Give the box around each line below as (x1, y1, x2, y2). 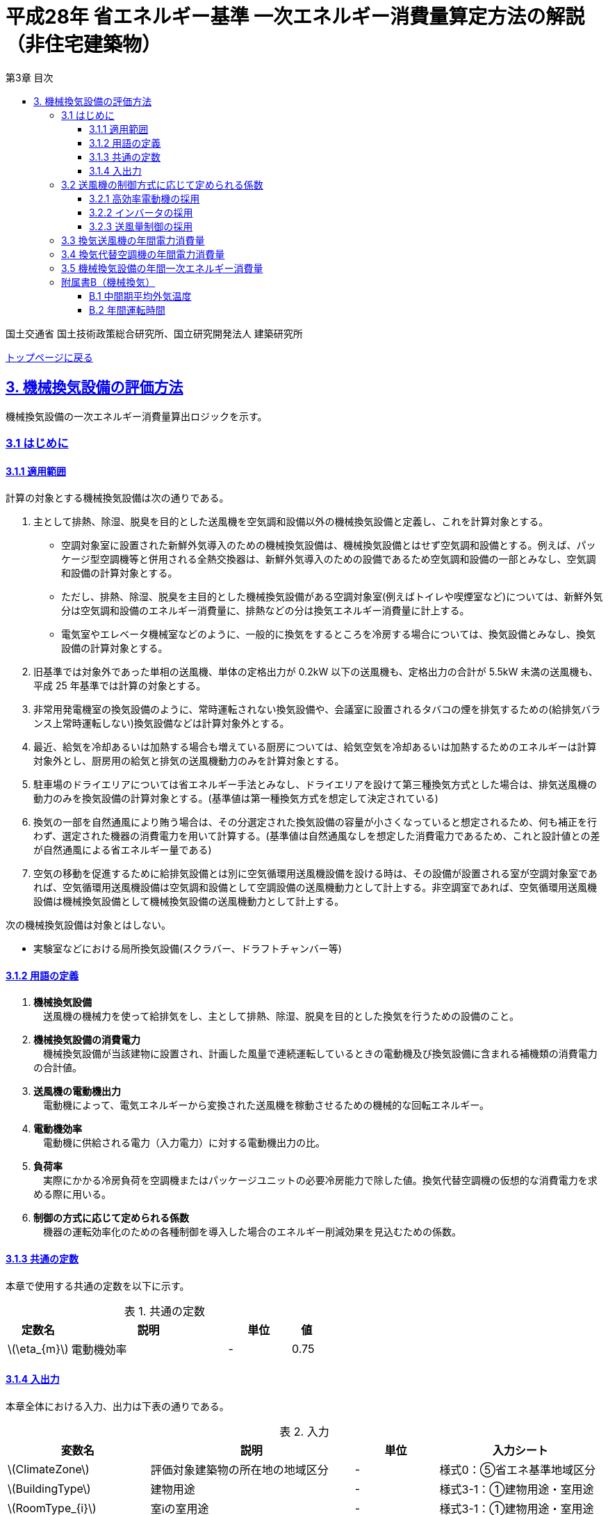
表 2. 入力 (279, 1424, 329, 1438)
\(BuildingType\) (8, 1481, 91, 1496)
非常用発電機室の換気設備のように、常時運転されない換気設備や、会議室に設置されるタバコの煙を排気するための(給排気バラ (33, 703, 601, 716)
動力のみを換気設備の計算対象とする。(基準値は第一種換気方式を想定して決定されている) (33, 792, 438, 805)
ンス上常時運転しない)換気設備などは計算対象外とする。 (33, 717, 290, 730)
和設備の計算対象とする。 (61, 567, 178, 579)
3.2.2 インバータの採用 (89, 206, 193, 218)
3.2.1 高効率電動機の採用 (89, 192, 200, 205)
